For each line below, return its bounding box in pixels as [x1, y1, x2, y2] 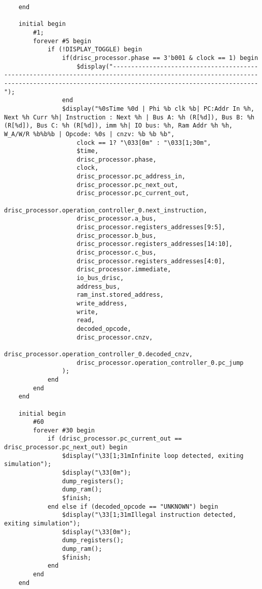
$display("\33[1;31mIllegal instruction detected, [62, 511, 237, 519]
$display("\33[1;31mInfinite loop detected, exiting [62, 452, 244, 459]
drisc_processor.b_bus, [77, 232, 157, 239]
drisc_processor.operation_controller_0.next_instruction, [4, 206, 207, 214]
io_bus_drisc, [77, 274, 124, 282]
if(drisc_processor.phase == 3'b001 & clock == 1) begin [62, 54, 258, 61]
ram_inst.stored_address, [77, 291, 164, 299]
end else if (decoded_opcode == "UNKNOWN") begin [47, 503, 218, 510]
